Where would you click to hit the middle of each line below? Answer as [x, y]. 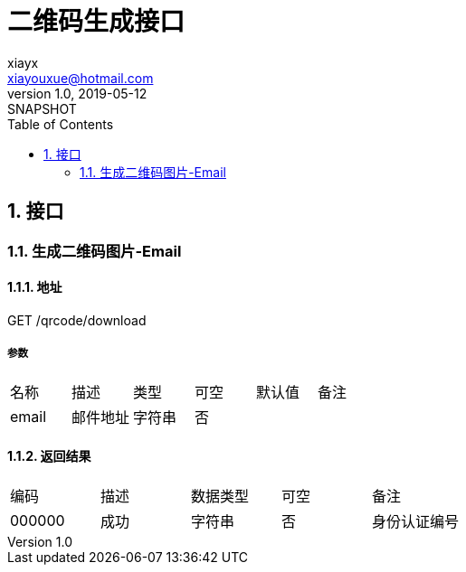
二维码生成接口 [96, 22]
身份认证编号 [416, 521]
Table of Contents [61, 124]
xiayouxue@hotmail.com [81, 78]
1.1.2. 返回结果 [49, 456]
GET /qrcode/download [77, 320]
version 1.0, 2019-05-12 [77, 93]
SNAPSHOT [42, 108]
